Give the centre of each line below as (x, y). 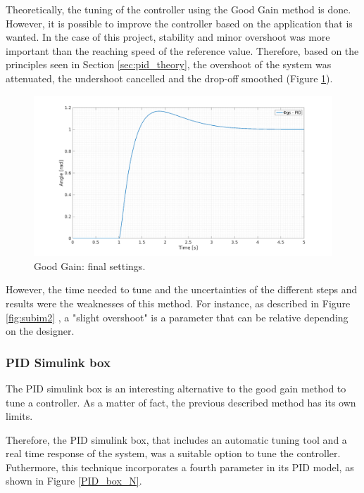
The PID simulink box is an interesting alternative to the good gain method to (176, 388)
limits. (19, 416)
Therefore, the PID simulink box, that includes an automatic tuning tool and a (176, 439)
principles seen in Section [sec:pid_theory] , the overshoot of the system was (169, 64)
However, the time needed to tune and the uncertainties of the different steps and (182, 289)
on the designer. (40, 331)
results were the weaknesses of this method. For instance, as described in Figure (178, 303)
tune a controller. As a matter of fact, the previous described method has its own (181, 402)
